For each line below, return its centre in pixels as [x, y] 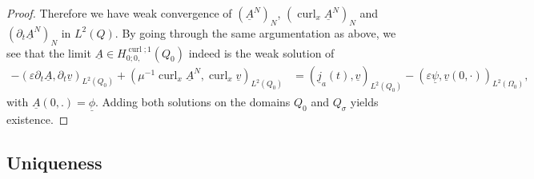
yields [364, 102]
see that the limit [49, 52]
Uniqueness [54, 162]
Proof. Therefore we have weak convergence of [119, 13]
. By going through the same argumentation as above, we [255, 32]
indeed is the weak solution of [261, 52]
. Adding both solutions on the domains [193, 102]
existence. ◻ [38, 119]
